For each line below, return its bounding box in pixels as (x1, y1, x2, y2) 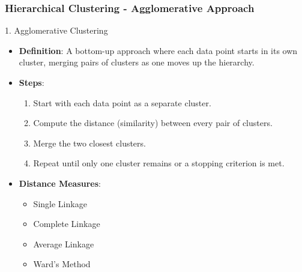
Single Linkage (33, 197, 87, 210)
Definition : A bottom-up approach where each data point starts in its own (19, 44, 298, 56)
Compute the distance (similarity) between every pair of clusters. (33, 116, 273, 129)
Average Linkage (33, 237, 94, 250)
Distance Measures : (19, 177, 101, 189)
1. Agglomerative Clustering (5, 24, 108, 37)
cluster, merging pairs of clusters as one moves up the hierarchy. (19, 56, 255, 68)
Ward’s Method (33, 258, 91, 270)
